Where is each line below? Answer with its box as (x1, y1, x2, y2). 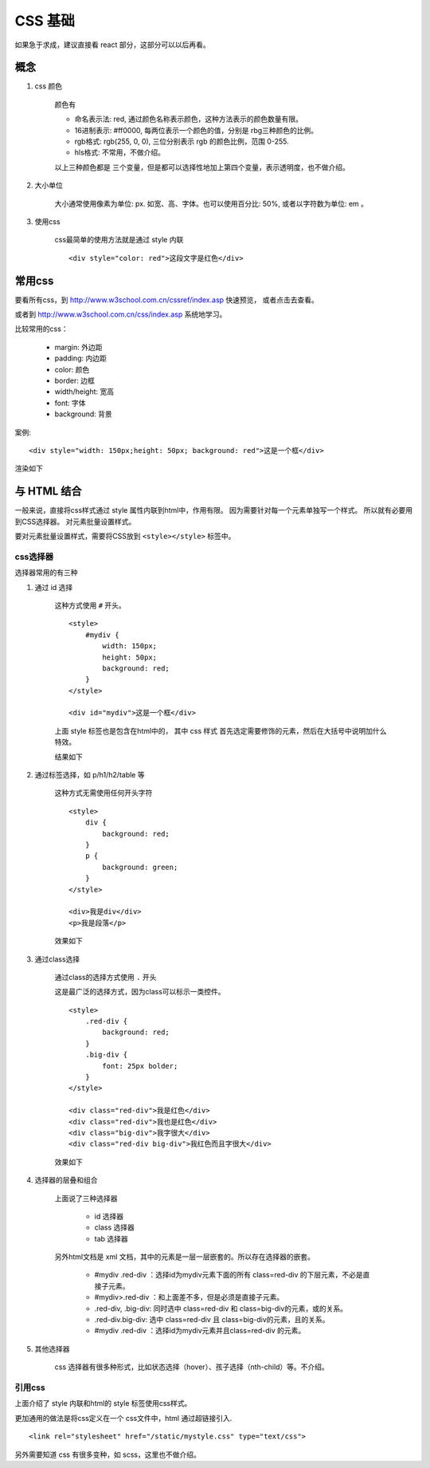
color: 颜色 (54, 364, 90, 374)
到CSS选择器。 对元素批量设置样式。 (14, 517, 136, 526)
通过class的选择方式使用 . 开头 (54, 972, 157, 982)
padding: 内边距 (54, 353, 107, 363)
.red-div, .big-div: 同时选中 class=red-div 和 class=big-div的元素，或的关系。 (94, 1304, 348, 1313)
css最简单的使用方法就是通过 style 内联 (54, 235, 184, 245)
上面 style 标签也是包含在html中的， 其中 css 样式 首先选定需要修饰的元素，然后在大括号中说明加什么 (54, 726, 387, 735)
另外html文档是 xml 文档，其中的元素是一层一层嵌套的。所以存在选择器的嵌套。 (54, 1252, 315, 1261)
